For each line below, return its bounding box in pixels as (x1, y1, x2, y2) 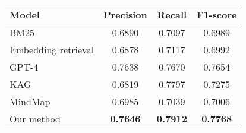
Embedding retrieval (10, 43, 94, 56)
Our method (10, 112, 61, 125)
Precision (103, 8, 147, 21)
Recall (157, 8, 187, 21)
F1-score (196, 8, 237, 21)
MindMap (10, 94, 51, 108)
